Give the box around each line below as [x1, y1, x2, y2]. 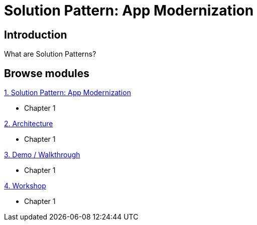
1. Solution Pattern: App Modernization [4, 88, 131, 97]
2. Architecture [4, 119, 53, 128]
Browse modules [4, 67, 89, 80]
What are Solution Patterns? [4, 50, 96, 59]
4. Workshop [4, 181, 46, 190]
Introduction [4, 28, 67, 41]
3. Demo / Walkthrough [4, 150, 80, 159]
